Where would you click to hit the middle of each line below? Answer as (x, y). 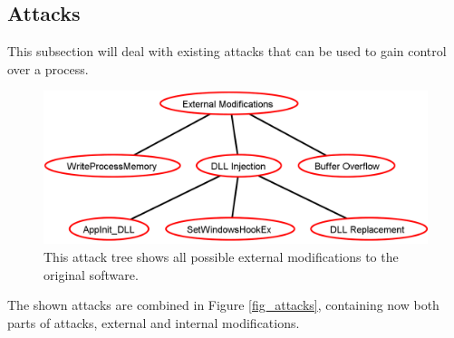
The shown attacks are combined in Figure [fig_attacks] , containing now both (223, 305)
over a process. (48, 68)
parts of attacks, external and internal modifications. (154, 322)
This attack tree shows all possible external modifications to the (221, 256)
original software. (91, 274)
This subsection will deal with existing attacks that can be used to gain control (227, 51)
